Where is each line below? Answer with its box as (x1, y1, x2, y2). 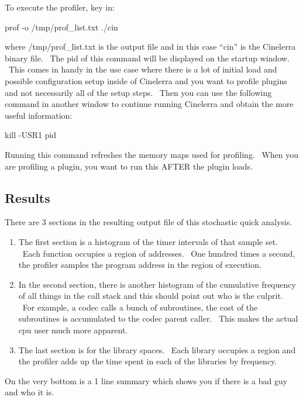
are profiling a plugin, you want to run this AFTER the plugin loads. (5, 160, 253, 172)
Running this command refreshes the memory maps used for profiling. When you (5, 148, 299, 160)
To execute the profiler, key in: (5, 1, 115, 13)
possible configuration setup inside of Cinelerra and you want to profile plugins (5, 74, 287, 87)
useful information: (5, 109, 73, 121)
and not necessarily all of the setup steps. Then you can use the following (5, 86, 272, 98)
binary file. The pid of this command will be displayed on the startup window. (5, 51, 290, 64)
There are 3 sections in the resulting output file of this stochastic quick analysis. (5, 216, 292, 228)
